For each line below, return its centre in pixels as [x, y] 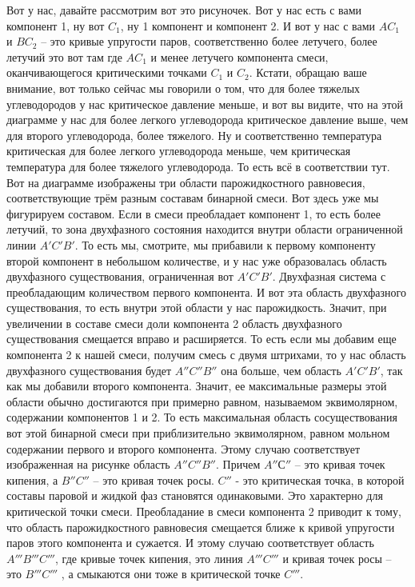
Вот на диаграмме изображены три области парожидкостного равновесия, [186, 182]
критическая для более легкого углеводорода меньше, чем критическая [179, 151]
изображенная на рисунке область [88, 464]
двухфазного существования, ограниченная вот [120, 276]
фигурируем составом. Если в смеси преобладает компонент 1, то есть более [194, 213]
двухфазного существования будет [89, 370]
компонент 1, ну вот [56, 25]
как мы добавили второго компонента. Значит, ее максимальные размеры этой [197, 386]
